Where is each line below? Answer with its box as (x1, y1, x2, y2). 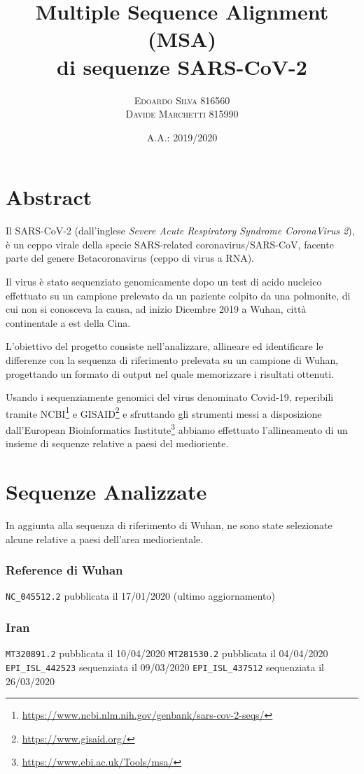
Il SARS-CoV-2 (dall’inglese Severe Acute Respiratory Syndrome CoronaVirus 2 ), (6, 223, 355, 238)
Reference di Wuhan (6, 561, 123, 579)
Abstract (6, 183, 92, 211)
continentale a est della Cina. (6, 315, 131, 330)
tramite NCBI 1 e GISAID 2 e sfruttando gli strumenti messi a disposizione (6, 404, 322, 421)
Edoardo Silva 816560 (134, 92, 230, 107)
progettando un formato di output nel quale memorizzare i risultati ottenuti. (6, 366, 334, 381)
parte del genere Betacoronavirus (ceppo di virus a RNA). (6, 251, 255, 265)
